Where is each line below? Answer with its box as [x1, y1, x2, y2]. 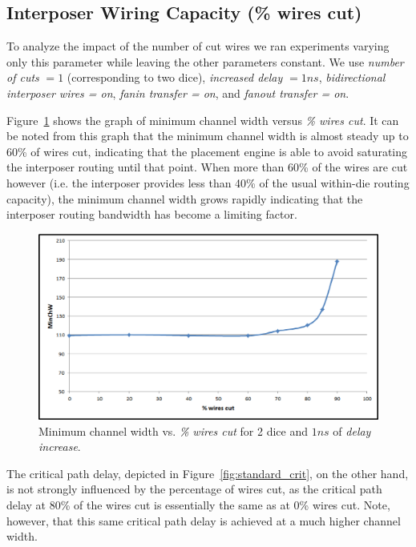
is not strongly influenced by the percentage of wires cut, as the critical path [6, 481, 382, 497]
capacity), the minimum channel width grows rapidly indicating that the [6, 190, 363, 207]
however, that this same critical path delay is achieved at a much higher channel [6, 512, 401, 529]
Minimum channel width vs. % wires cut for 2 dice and [38, 422, 309, 439]
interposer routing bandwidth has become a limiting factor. [6, 206, 297, 223]
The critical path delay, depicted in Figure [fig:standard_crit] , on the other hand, [6, 465, 409, 481]
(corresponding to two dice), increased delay [67, 69, 283, 86]
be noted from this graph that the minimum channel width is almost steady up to [6, 127, 409, 144]
